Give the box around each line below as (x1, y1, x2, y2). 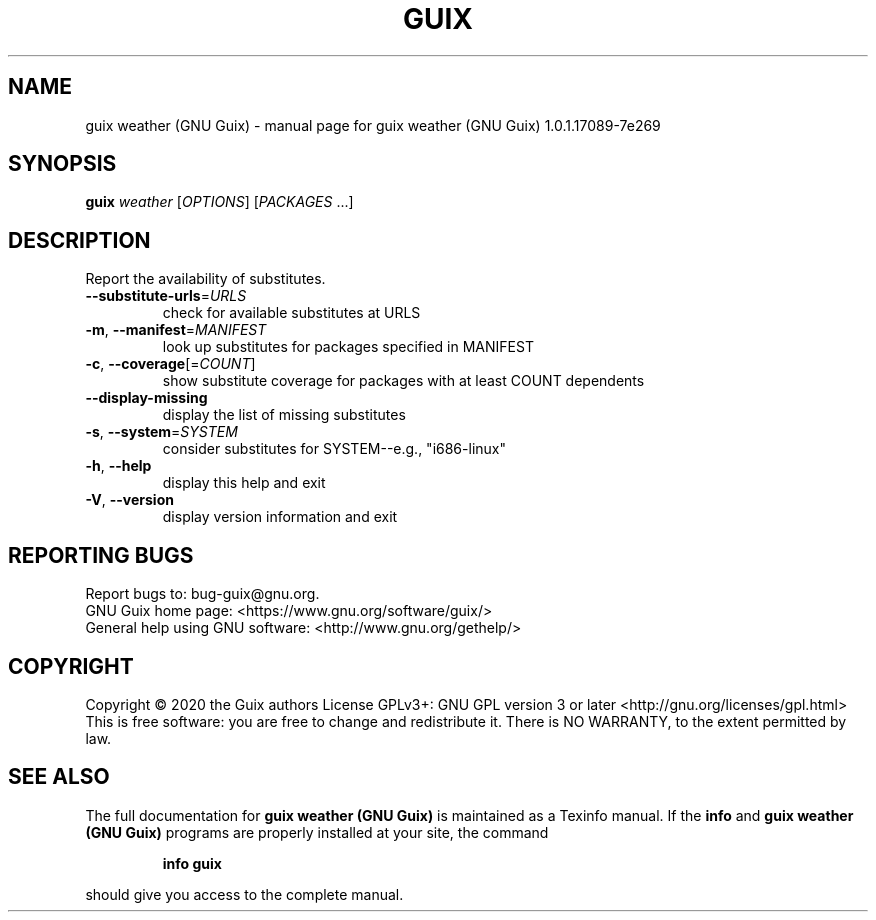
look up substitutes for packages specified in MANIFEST (162, 338, 534, 356)
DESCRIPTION (8, 227, 151, 253)
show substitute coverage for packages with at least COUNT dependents (162, 372, 645, 390)
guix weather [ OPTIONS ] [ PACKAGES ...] (85, 193, 354, 211)
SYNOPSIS (8, 151, 117, 177)
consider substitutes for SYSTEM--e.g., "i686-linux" (162, 440, 506, 458)
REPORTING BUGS (8, 542, 194, 568)
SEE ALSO (8, 764, 110, 790)
